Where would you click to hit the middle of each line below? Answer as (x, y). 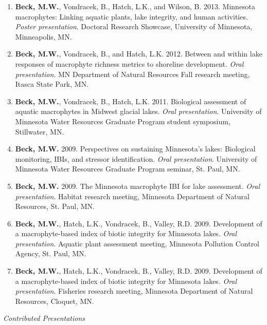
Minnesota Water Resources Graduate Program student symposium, (123, 121)
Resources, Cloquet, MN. (55, 301)
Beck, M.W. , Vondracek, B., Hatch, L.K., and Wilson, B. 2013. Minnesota (135, 6)
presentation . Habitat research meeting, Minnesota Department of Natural (132, 196)
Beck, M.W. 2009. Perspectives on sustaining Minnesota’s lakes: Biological (135, 149)
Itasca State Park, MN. (52, 84)
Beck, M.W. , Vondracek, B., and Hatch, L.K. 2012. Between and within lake (139, 54)
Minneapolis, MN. (43, 36)
